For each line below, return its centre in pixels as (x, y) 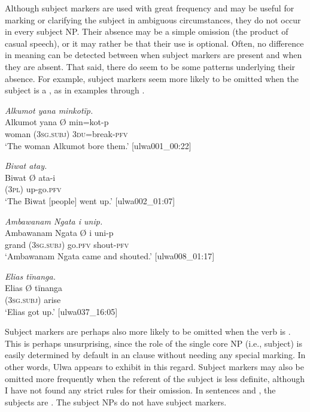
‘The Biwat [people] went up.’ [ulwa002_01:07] (90, 200)
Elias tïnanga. (30, 276)
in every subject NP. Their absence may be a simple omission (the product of (147, 31)
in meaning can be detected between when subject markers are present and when (154, 55)
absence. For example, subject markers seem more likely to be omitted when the (152, 78)
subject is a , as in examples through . (75, 90)
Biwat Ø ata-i (30, 177)
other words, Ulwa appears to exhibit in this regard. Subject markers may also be (154, 367)
